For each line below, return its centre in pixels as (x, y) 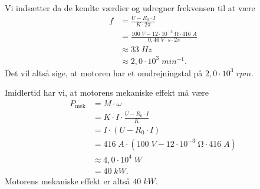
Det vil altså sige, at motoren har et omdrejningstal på (104, 72)
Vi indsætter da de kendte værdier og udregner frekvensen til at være (130, 8)
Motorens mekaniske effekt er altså (68, 180)
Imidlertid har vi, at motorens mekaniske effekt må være (107, 92)
